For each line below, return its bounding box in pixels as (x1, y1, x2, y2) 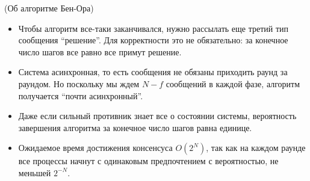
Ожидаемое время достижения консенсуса (18, 141, 173, 154)
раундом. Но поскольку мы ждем (18, 77, 140, 90)
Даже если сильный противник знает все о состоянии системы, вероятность (18, 109, 297, 122)
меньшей (18, 166, 51, 179)
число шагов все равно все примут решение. (18, 45, 182, 58)
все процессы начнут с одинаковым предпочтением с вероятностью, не (18, 155, 279, 167)
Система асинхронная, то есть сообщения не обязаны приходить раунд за (18, 66, 288, 78)
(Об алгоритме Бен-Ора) (4, 2, 94, 14)
